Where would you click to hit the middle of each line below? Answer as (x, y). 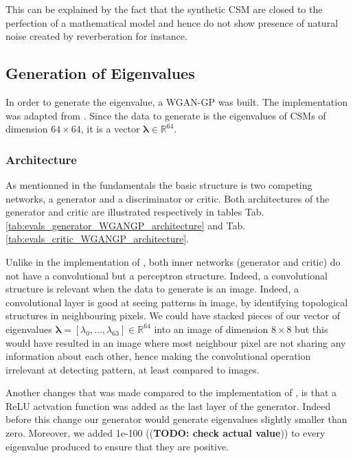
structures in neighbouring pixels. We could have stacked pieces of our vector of (173, 316)
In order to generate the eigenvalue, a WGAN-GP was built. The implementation (176, 101)
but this (311, 329)
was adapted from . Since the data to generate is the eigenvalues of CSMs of (166, 115)
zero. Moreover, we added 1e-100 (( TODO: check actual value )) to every (166, 433)
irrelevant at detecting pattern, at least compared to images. (133, 369)
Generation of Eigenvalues (100, 73)
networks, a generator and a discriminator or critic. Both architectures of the (168, 198)
